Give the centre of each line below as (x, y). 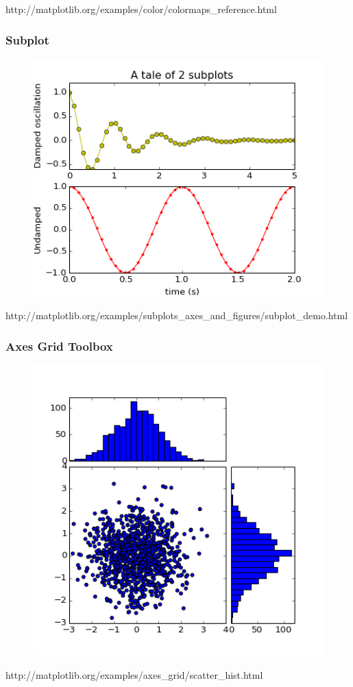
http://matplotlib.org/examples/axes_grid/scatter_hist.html (134, 674)
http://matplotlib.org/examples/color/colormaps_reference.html (141, 9)
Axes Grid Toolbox (59, 346)
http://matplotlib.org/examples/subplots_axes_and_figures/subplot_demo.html (177, 315)
